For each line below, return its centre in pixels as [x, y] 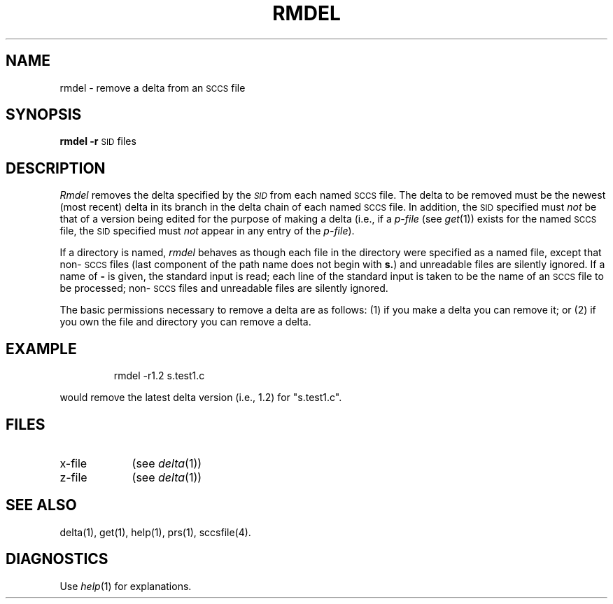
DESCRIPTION [56, 168]
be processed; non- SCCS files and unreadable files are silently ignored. [224, 288]
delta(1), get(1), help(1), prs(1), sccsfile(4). [155, 532]
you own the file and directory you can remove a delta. [185, 322]
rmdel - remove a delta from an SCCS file [153, 87]
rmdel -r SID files [98, 141]
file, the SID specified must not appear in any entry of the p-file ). [207, 231]
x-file [73, 463]
